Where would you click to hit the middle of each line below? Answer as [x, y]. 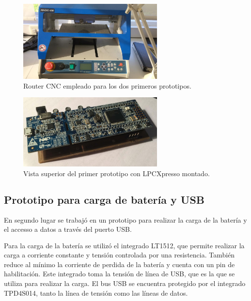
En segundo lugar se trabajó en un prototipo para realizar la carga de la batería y [125, 219]
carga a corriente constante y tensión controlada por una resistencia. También [119, 255]
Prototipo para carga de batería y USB [104, 199]
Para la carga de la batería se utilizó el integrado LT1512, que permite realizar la [124, 245]
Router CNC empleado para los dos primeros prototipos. [107, 85]
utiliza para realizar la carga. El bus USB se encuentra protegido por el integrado [125, 283]
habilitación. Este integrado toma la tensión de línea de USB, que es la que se [119, 274]
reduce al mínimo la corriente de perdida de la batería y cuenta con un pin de [119, 264]
